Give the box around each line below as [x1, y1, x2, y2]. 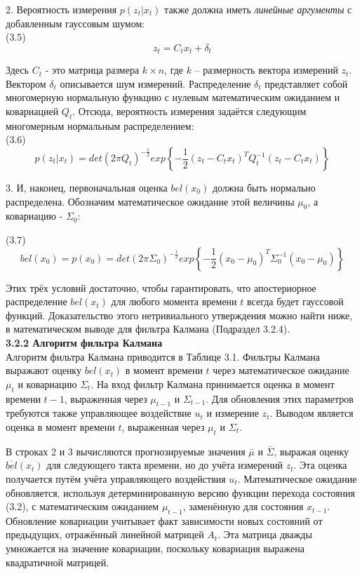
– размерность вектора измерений [194, 62, 338, 77]
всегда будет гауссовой [247, 294, 344, 309]
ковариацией [6, 104, 59, 119]
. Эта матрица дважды [217, 527, 312, 542]
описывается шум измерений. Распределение [60, 76, 251, 91]
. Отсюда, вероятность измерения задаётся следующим [72, 104, 307, 119]
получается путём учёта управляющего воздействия [6, 471, 226, 486]
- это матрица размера [45, 62, 140, 77]
